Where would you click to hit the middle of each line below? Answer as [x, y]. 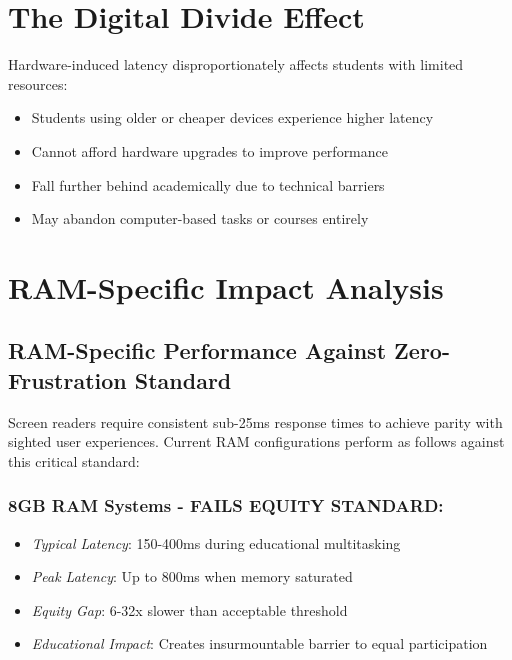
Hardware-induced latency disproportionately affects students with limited [236, 64]
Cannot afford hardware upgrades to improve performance [209, 150]
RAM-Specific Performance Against [197, 350]
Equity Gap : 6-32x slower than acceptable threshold [189, 609]
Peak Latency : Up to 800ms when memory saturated [192, 576]
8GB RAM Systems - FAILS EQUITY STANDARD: [226, 505]
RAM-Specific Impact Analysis [226, 286]
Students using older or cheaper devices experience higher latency [232, 117]
